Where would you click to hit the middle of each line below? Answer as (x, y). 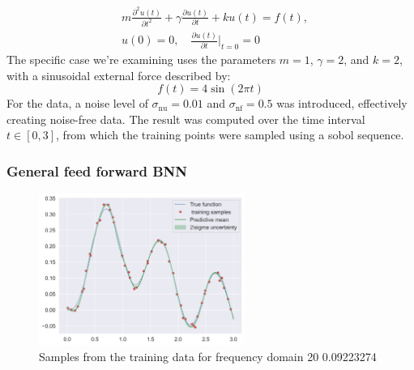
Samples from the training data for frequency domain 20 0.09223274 (208, 356)
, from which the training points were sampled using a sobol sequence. (230, 135)
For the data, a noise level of (77, 103)
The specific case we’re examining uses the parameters (141, 60)
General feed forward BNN (97, 170)
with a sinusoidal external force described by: (119, 75)
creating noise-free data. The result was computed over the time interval (186, 119)
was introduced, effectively (342, 103)
